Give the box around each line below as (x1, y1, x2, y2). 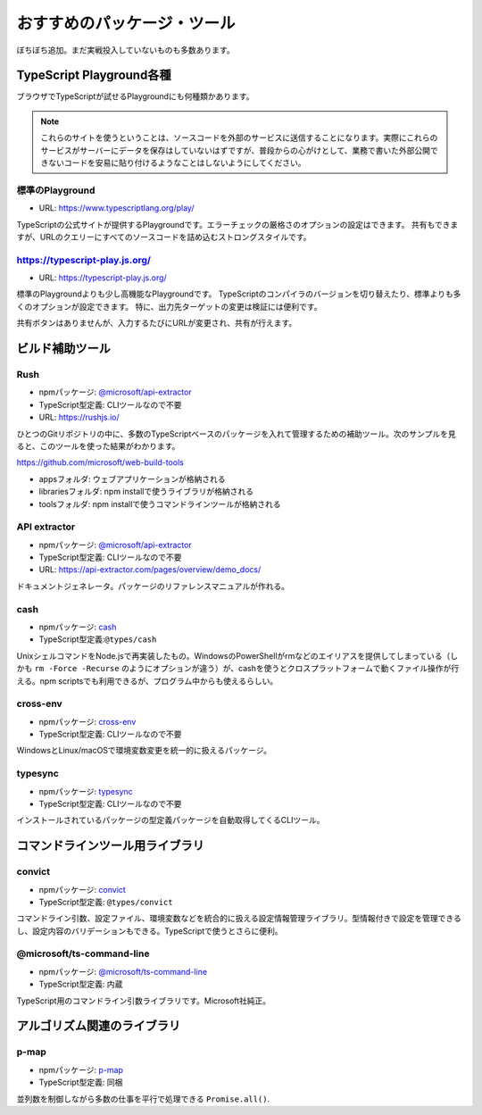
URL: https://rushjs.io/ (38, 412, 120, 423)
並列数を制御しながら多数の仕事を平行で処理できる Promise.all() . (16, 1094, 270, 1104)
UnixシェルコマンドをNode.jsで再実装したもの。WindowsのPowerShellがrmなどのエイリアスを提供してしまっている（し (16, 650, 459, 661)
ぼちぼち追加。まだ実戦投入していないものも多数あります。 (16, 45, 236, 55)
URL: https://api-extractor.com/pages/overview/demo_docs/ (38, 564, 262, 575)
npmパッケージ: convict (38, 884, 127, 894)
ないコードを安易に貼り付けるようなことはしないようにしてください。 (47, 157, 306, 169)
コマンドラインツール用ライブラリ (16, 838, 204, 853)
